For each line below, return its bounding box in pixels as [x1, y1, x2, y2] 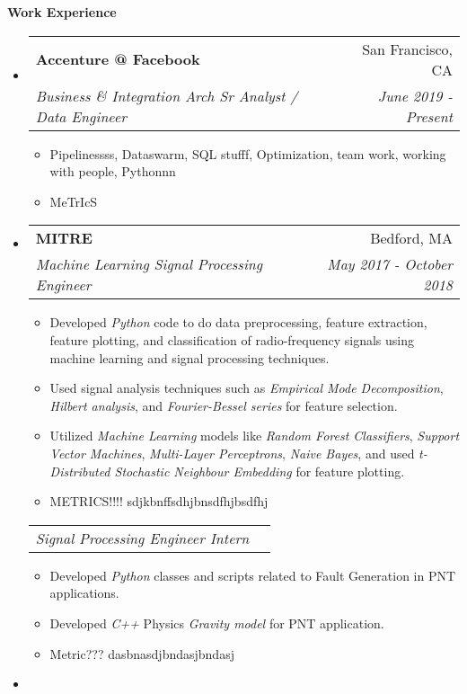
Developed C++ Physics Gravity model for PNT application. [49, 613, 384, 632]
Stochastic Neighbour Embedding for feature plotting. [114, 461, 405, 480]
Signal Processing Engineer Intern [35, 527, 250, 548]
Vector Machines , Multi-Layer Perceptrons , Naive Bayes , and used [49, 443, 415, 462]
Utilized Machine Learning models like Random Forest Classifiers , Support [49, 426, 460, 445]
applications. [49, 583, 119, 602]
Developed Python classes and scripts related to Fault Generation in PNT [49, 565, 456, 584]
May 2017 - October [327, 254, 453, 275]
